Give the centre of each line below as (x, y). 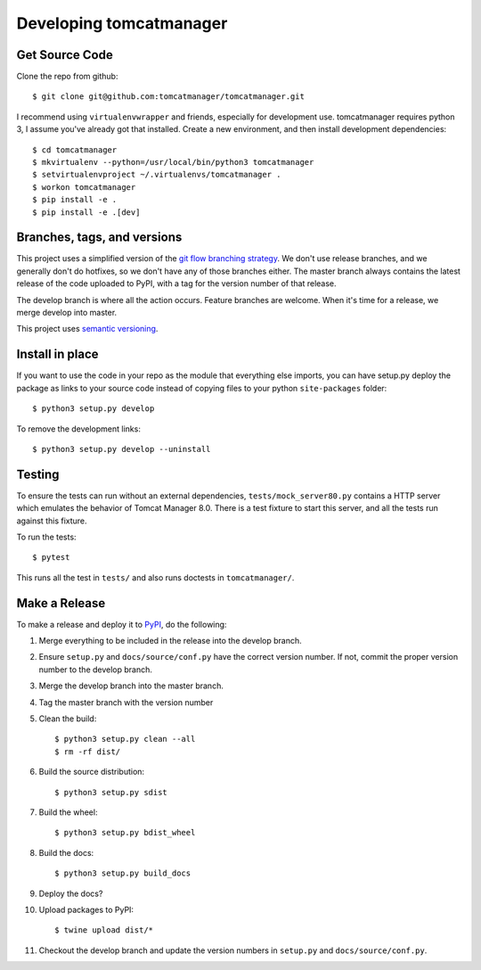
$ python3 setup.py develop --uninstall (122, 449)
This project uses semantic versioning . (87, 329)
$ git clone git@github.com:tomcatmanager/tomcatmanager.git (168, 97)
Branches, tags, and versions (99, 238)
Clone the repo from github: (67, 77)
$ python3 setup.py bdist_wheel (125, 833)
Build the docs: (66, 852)
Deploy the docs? (71, 893)
